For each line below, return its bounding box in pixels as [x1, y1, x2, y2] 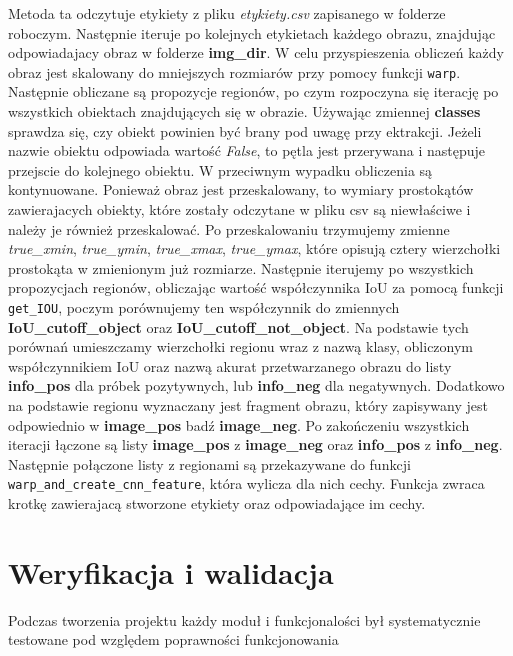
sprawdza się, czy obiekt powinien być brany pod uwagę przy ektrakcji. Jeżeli [8, 120, 482, 141]
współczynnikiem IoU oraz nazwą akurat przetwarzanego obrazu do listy [8, 355, 452, 376]
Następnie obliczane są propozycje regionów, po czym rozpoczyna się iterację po [8, 81, 499, 102]
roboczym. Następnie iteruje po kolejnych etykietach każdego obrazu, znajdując [8, 22, 496, 43]
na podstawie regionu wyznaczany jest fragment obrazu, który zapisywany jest [8, 395, 488, 415]
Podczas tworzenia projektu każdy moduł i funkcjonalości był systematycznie [8, 609, 481, 630]
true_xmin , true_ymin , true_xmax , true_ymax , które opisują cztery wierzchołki [8, 238, 501, 259]
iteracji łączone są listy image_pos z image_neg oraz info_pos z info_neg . [8, 434, 503, 455]
